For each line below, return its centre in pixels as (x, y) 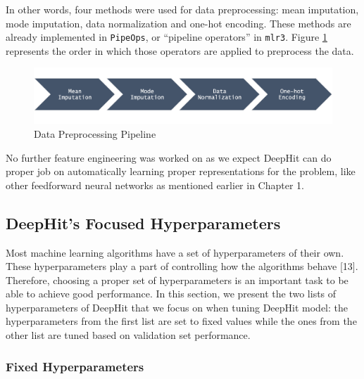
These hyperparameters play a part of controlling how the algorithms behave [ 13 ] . (182, 266)
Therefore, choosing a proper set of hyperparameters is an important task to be (177, 280)
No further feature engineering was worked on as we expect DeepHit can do (169, 157)
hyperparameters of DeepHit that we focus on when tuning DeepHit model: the (177, 307)
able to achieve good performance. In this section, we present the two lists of (171, 294)
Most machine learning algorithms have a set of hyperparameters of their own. (175, 252)
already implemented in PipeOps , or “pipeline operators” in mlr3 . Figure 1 (167, 37)
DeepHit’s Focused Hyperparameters (143, 223)
